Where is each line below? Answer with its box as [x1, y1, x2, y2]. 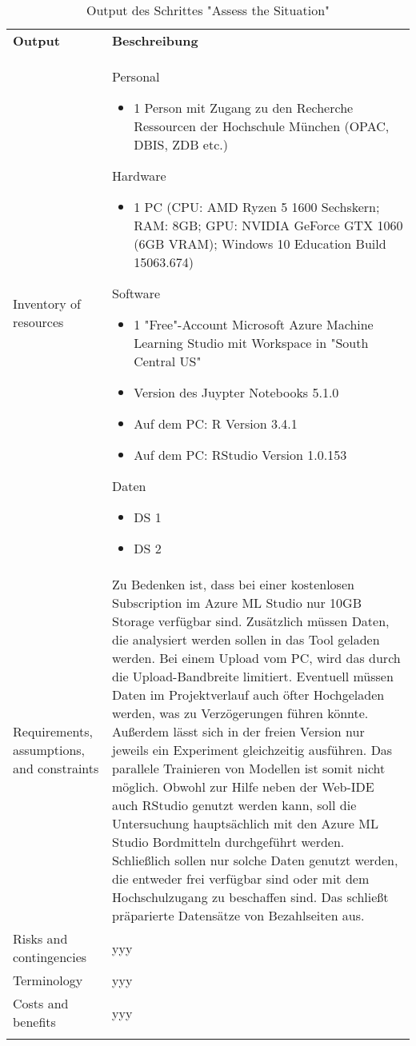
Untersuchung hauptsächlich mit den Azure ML [112, 814, 378, 832]
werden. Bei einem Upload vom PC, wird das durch [112, 649, 401, 667]
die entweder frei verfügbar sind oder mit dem [112, 869, 370, 888]
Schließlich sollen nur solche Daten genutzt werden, [112, 851, 398, 869]
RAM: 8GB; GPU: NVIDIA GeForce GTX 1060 [134, 216, 403, 234]
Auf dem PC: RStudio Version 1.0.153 [134, 445, 347, 464]
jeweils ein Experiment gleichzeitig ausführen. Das [112, 741, 393, 759]
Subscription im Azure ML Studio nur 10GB [112, 593, 362, 612]
